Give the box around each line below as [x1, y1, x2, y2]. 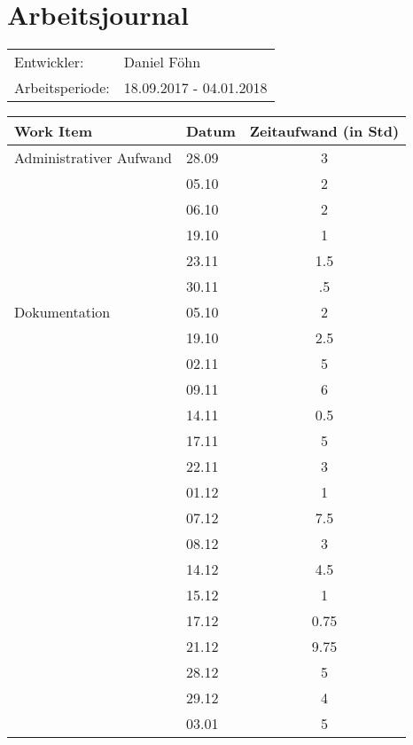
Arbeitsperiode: [14, 77, 110, 98]
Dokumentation [14, 302, 111, 323]
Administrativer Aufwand [14, 147, 172, 169]
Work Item [14, 121, 93, 142]
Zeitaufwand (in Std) [249, 121, 400, 142]
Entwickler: [14, 51, 84, 73]
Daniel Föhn [123, 51, 201, 73]
